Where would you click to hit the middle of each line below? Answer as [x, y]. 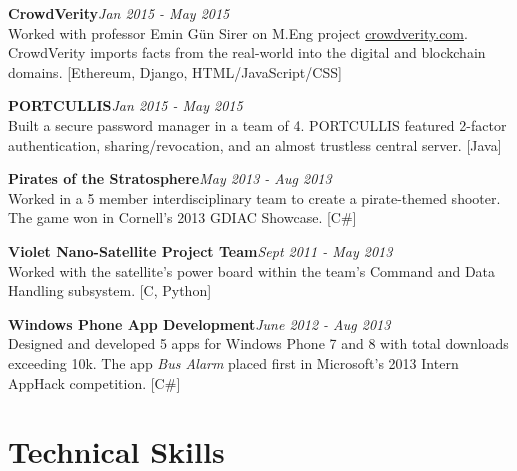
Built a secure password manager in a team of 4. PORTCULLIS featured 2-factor [257, 124]
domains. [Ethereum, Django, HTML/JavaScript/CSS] [175, 71]
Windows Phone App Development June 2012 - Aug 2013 [199, 323]
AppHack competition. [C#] [94, 382]
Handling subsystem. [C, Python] [110, 290]
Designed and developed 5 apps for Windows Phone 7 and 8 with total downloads [258, 343]
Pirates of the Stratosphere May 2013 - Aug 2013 [170, 178]
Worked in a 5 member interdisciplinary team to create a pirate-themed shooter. [254, 197]
